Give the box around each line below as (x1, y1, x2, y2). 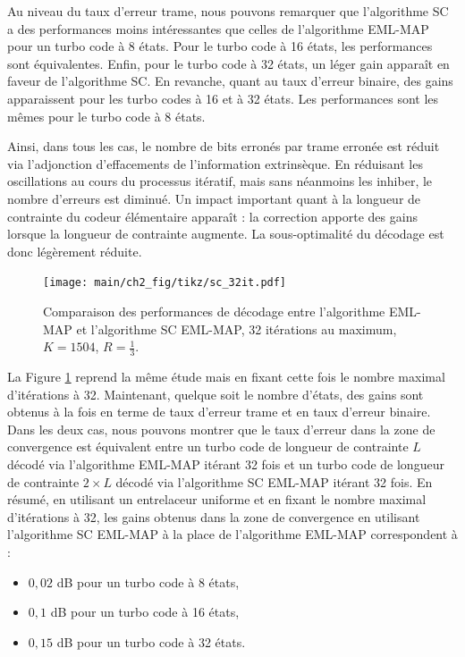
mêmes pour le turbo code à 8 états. (7, 106, 206, 125)
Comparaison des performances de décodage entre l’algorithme (43, 301, 385, 320)
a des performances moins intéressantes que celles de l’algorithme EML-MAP (7, 19, 429, 38)
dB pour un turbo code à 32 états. (56, 632, 246, 651)
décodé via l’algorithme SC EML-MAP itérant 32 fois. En (115, 472, 433, 491)
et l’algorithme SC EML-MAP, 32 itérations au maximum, (76, 319, 397, 338)
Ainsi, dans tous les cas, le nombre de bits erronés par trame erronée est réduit (7, 137, 440, 156)
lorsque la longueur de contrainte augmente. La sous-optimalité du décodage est (7, 224, 444, 243)
